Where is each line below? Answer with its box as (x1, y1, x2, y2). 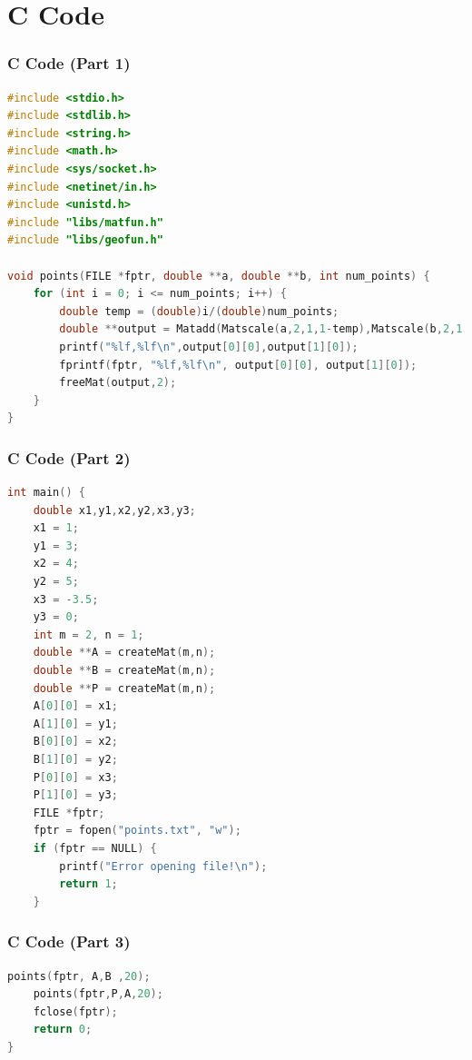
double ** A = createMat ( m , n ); (33, 646, 216, 659)
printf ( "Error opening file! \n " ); (59, 859, 268, 873)
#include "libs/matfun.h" (7, 215, 163, 229)
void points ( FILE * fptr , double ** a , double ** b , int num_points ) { (7, 269, 430, 282)
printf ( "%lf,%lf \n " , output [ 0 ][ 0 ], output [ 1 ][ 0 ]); (59, 340, 359, 353)
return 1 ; (59, 877, 118, 891)
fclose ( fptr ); (33, 1005, 118, 1018)
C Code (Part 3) (7, 930, 131, 953)
